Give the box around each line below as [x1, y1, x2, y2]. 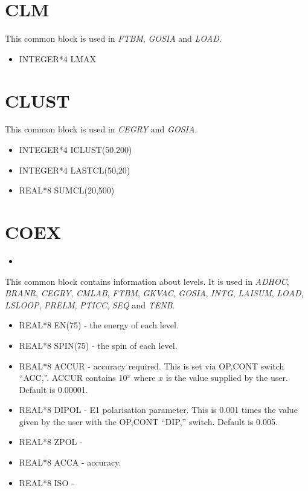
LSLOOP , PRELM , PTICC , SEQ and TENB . [5, 298, 175, 311]
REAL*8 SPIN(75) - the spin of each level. [19, 339, 178, 351]
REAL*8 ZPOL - [19, 435, 83, 448]
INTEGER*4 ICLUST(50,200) [19, 143, 132, 156]
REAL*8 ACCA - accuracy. [19, 456, 121, 469]
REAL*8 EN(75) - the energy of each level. [19, 319, 179, 331]
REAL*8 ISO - [19, 476, 74, 489]
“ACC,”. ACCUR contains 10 [19, 371, 127, 384]
